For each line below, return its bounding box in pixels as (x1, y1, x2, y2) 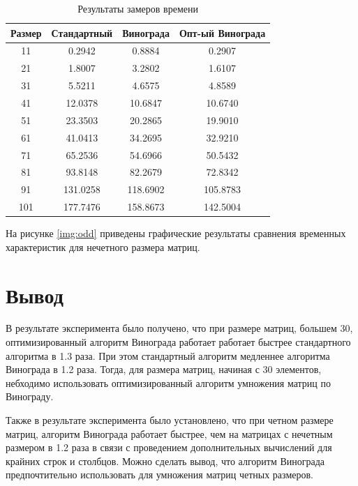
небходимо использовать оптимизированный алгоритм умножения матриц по (6, 375, 331, 390)
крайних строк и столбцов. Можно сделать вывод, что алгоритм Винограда (6, 453, 325, 468)
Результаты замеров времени (77, 1, 198, 15)
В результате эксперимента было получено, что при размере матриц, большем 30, (6, 321, 353, 335)
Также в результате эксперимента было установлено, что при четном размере (6, 413, 334, 427)
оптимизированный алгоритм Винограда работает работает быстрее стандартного (6, 335, 351, 349)
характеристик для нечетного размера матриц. (6, 239, 200, 254)
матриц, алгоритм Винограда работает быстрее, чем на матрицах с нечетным (6, 426, 333, 441)
